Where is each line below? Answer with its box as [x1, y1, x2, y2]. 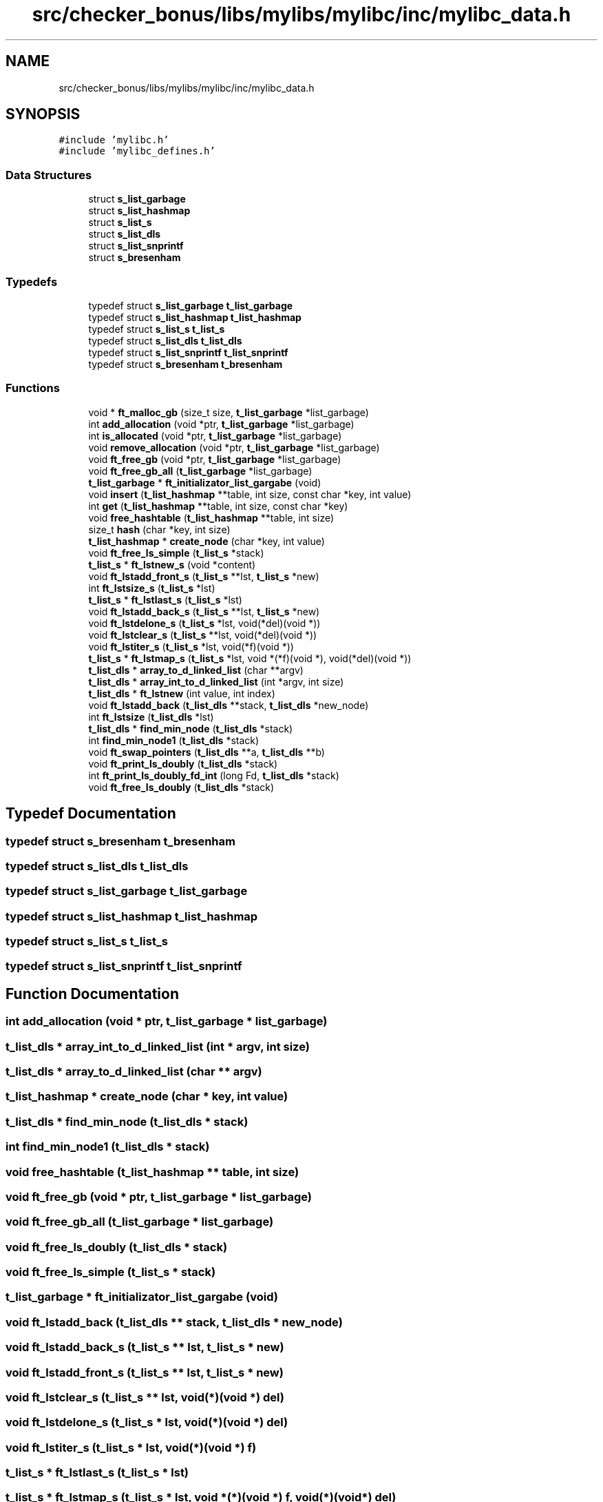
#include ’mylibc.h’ [59, 134, 169, 146]
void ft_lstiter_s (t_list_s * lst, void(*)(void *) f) [6, 1440, 257, 1454]
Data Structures [6, 167, 92, 182]
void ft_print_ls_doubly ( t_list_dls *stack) [88, 757, 278, 770]
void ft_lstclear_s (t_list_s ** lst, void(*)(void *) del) [6, 1390, 284, 1404]
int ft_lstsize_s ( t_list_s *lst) [88, 582, 215, 594]
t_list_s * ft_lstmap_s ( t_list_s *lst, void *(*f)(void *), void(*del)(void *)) [88, 652, 412, 664]
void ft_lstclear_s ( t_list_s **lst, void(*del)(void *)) [88, 628, 317, 641]
